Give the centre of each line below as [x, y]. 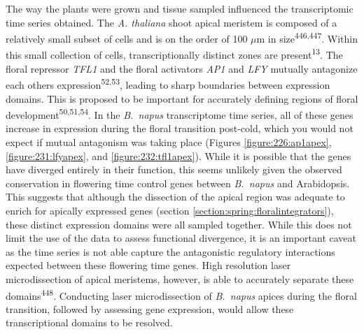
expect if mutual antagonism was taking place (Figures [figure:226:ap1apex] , [169, 141]
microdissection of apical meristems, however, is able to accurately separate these [180, 278]
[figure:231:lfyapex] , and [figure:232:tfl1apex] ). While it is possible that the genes [178, 155]
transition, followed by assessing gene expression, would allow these [150, 308]
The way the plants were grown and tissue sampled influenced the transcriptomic [180, 8]
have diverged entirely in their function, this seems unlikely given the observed [174, 169]
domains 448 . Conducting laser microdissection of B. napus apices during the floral [181, 294]
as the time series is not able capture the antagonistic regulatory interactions [170, 251]
